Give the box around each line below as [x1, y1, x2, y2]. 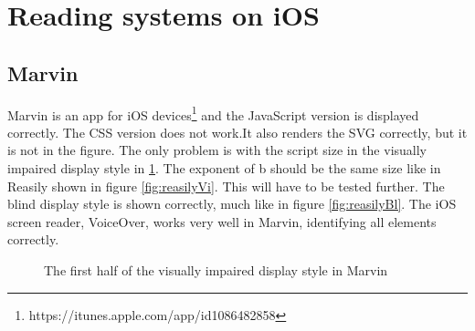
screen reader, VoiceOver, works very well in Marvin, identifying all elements [7, 212, 437, 231]
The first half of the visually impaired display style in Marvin [44, 260, 388, 279]
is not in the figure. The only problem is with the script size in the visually [7, 140, 427, 160]
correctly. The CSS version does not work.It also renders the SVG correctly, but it [7, 122, 468, 141]
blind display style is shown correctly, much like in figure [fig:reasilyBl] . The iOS [7, 194, 457, 213]
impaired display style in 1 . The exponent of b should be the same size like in [7, 159, 441, 178]
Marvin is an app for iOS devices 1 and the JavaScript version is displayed [7, 102, 419, 124]
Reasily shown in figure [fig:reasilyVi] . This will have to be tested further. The [7, 176, 445, 195]
